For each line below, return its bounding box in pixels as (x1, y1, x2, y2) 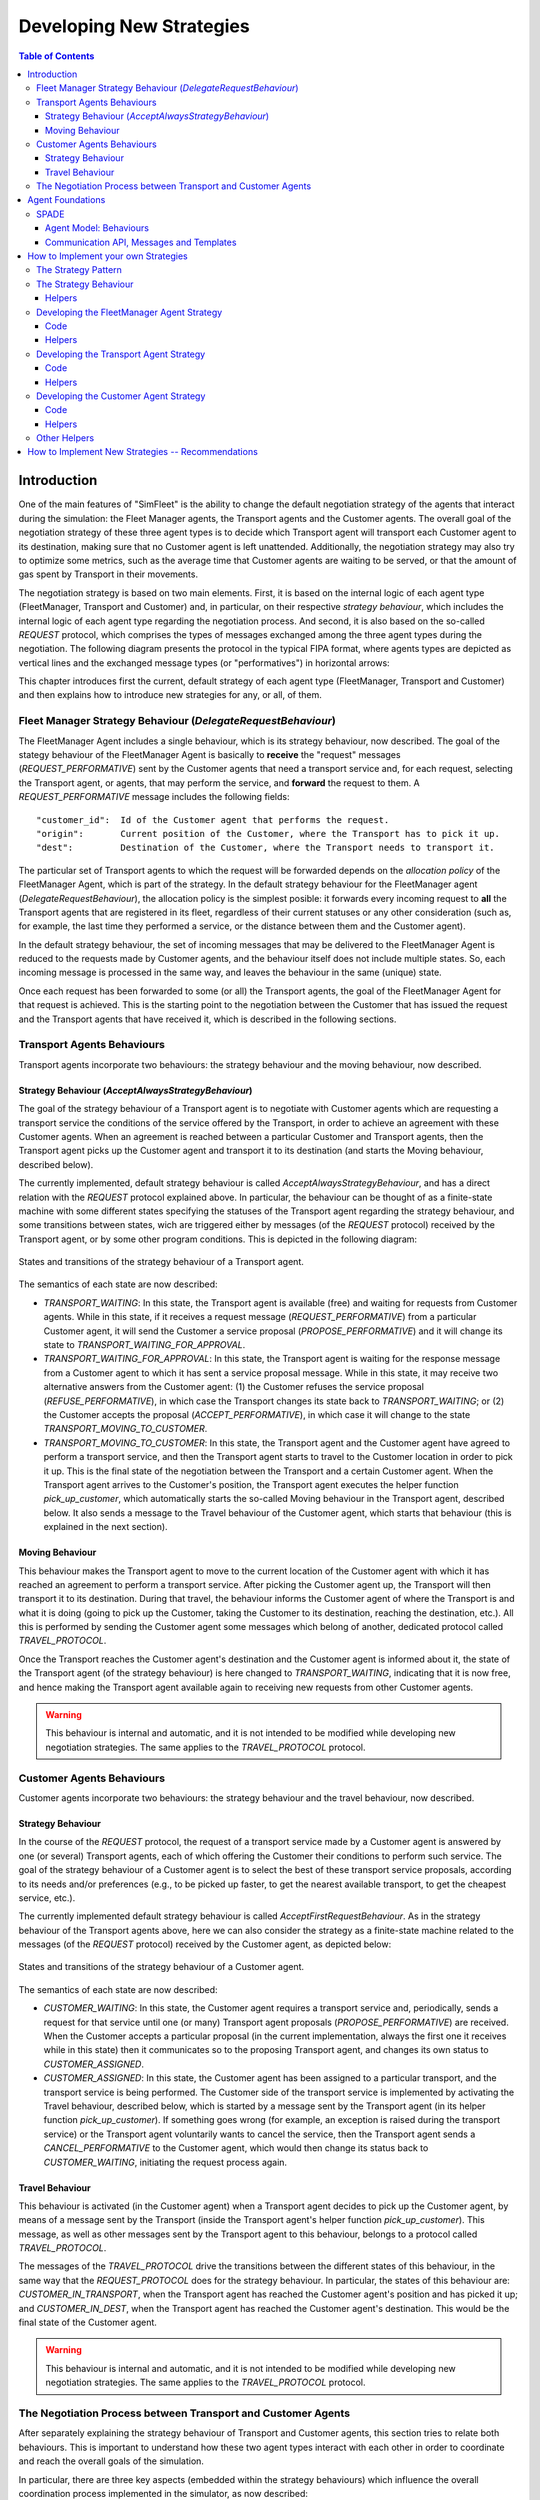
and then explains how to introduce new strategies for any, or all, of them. (18, 689, 322, 701)
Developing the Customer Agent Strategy (36, 390, 206, 402)
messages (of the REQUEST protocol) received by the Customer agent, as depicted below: (18, 1938, 392, 1950)
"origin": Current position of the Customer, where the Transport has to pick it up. (36, 828, 500, 839)
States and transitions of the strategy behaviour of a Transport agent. (18, 1256, 304, 1268)
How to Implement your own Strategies (27, 250, 189, 262)
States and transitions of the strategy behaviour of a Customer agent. (18, 1961, 305, 1973)
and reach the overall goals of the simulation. (18, 2455, 205, 2467)
